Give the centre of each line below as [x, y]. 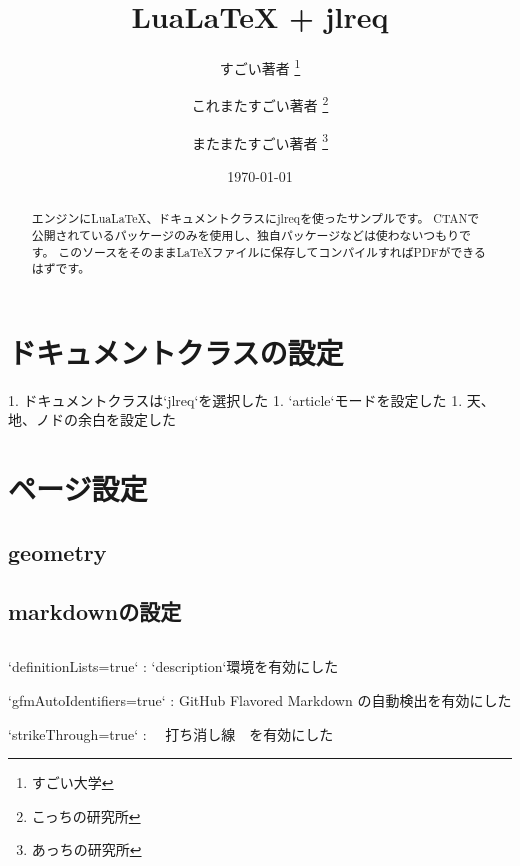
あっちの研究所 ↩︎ [86, 849]
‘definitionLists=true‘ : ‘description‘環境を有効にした [173, 666]
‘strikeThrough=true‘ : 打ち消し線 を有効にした [171, 733]
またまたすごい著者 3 [260, 141]
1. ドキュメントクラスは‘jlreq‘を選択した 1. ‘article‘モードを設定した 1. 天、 [251, 399]
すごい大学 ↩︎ [72, 782]
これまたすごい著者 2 [260, 104]
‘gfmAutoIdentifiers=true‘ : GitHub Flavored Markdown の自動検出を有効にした [260, 699]
